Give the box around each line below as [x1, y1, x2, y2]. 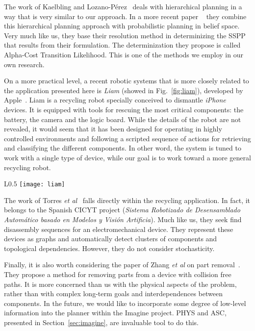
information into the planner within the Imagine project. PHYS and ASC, [4, 307, 227, 318]
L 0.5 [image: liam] [4, 178, 65, 189]
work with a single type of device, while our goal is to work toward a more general [4, 152, 251, 162]
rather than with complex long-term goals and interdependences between [4, 288, 223, 299]
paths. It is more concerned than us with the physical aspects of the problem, [4, 279, 237, 289]
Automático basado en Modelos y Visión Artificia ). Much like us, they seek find [4, 214, 242, 224]
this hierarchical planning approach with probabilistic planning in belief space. [4, 21, 240, 31]
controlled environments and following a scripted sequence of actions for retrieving [4, 133, 251, 143]
